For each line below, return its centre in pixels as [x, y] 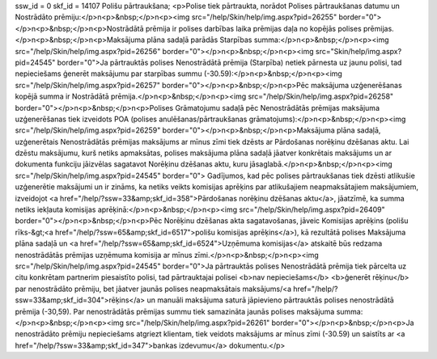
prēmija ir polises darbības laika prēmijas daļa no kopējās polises [253, 28]
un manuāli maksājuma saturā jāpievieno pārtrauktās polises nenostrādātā [270, 300]
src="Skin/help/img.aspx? [359, 51]
